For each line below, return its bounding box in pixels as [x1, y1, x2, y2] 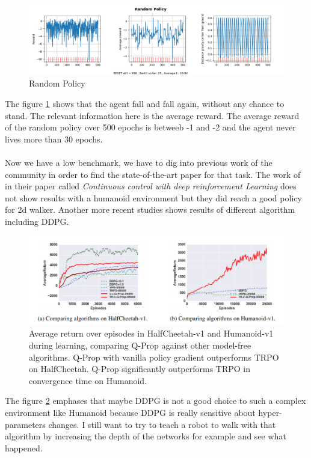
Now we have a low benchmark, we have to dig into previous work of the [5, 156, 273, 168]
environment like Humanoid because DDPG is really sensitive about [5, 406, 256, 419]
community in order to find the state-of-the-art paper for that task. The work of [5, 168, 301, 180]
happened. [5, 441, 43, 454]
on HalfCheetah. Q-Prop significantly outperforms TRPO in [29, 362, 251, 375]
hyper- [258, 406, 282, 419]
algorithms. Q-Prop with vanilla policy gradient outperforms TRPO [29, 350, 279, 363]
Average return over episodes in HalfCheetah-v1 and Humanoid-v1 [29, 327, 274, 340]
